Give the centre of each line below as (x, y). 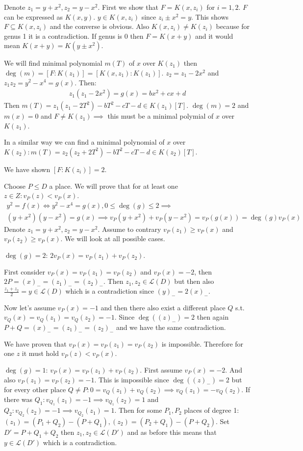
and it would (214, 36)
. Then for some (138, 410)
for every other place (35, 389)
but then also (194, 281)
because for (233, 26)
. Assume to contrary (129, 229)
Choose (15, 186)
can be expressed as (34, 16)
